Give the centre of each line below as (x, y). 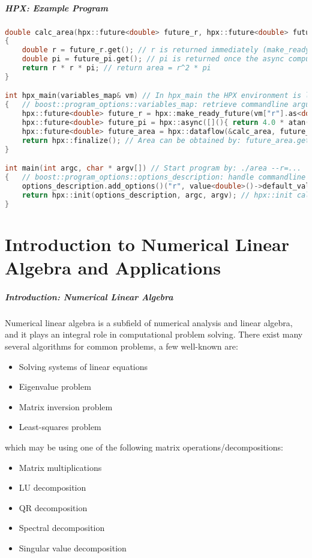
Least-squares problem (60, 427)
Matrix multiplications (60, 467)
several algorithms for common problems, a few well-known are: (121, 346)
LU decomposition (52, 487)
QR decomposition (53, 507)
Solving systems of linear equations (83, 366)
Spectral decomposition (62, 528)
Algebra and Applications (113, 267)
